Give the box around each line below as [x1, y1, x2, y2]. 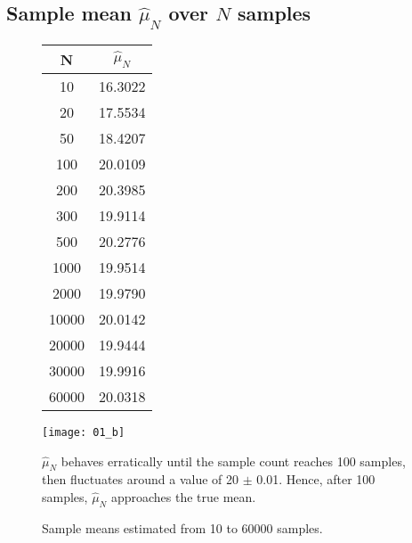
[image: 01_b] [42, 426, 125, 439]
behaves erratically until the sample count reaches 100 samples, [61, 451, 406, 470]
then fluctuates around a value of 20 [42, 470, 239, 489]
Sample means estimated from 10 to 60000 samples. [42, 518, 323, 537]
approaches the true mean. [110, 488, 256, 506]
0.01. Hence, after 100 [256, 470, 376, 489]
